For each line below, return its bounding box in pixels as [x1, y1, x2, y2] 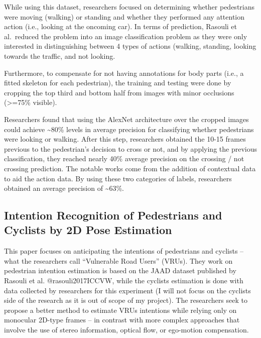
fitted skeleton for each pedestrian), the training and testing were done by [4, 77, 231, 88]
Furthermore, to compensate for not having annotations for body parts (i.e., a [4, 67, 244, 78]
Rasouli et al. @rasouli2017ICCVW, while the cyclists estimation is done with [4, 275, 243, 286]
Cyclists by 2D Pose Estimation [4, 222, 172, 238]
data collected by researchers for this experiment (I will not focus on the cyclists [4, 285, 251, 295]
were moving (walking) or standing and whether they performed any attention [4, 11, 245, 22]
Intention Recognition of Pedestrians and [4, 207, 222, 223]
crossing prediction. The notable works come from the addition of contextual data [4, 163, 256, 173]
